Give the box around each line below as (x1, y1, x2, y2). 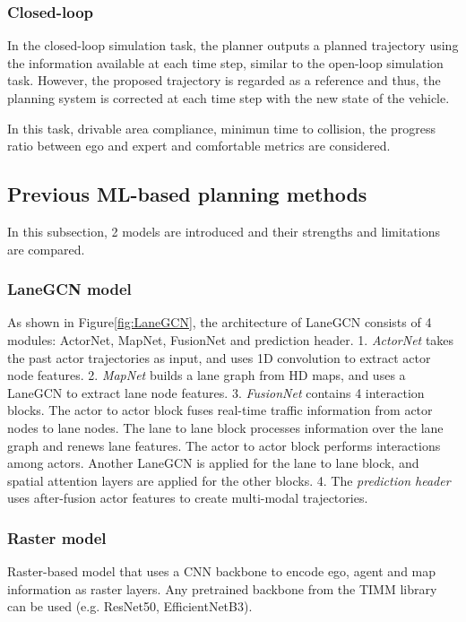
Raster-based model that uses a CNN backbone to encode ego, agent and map (7, 562, 436, 581)
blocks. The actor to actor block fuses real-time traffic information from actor (7, 401, 433, 419)
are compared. (7, 239, 85, 258)
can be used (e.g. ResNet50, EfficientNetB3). (7, 597, 253, 616)
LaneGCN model (7, 278, 132, 300)
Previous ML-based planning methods (7, 180, 367, 208)
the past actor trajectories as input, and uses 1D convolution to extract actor (7, 348, 431, 367)
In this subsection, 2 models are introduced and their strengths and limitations (7, 221, 440, 240)
